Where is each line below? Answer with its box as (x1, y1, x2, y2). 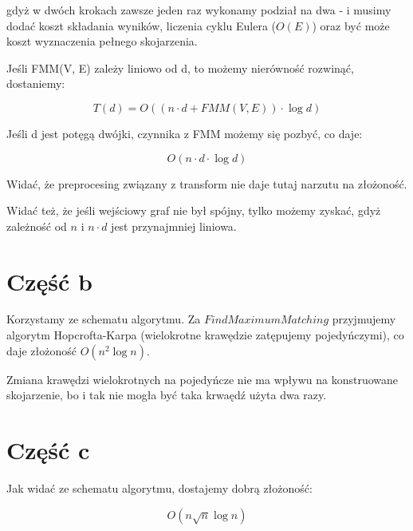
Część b (6, 264, 92, 297)
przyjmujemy (332, 311, 396, 327)
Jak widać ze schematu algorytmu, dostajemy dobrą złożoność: (6, 479, 313, 496)
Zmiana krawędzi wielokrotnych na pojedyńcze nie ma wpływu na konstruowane (6, 371, 399, 387)
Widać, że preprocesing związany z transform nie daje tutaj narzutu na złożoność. (6, 175, 407, 192)
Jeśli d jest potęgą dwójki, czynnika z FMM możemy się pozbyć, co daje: (6, 125, 363, 141)
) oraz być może (312, 17, 390, 34)
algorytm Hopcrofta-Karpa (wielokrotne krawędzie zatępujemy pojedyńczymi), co (6, 327, 404, 343)
